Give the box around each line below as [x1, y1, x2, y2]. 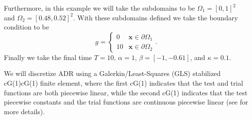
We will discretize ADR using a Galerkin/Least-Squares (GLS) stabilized [4, 68, 221, 78]
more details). [4, 106, 45, 116]
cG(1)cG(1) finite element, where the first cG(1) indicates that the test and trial [4, 77, 243, 88]
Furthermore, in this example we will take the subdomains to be [4, 3, 195, 13]
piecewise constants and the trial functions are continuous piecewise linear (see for [4, 97, 248, 107]
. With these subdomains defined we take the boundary [73, 12, 238, 22]
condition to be [4, 22, 49, 32]
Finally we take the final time [4, 52, 92, 62]
